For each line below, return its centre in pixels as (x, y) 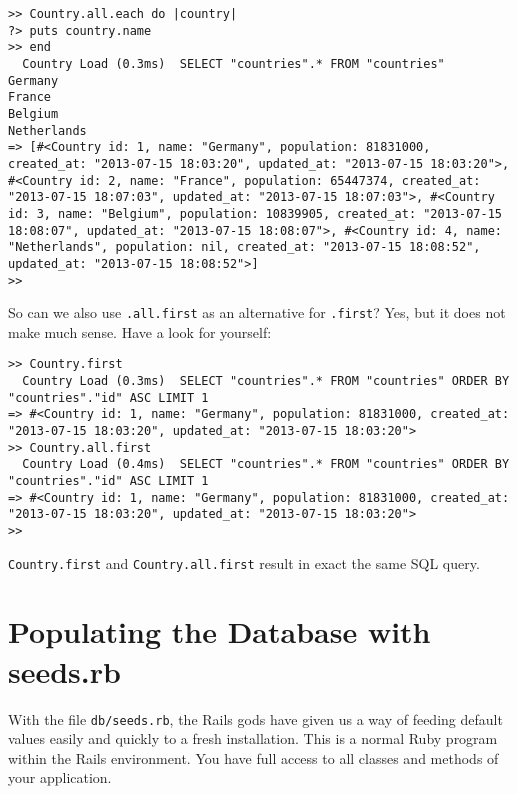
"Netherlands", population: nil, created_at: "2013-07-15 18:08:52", (244, 247)
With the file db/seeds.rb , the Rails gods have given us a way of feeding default (255, 718)
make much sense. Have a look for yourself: (140, 331)
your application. (60, 777)
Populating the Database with (219, 631)
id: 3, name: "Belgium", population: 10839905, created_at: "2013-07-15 (255, 213)
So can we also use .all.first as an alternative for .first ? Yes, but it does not (257, 312)
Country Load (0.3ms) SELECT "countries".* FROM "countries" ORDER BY (266, 381)
